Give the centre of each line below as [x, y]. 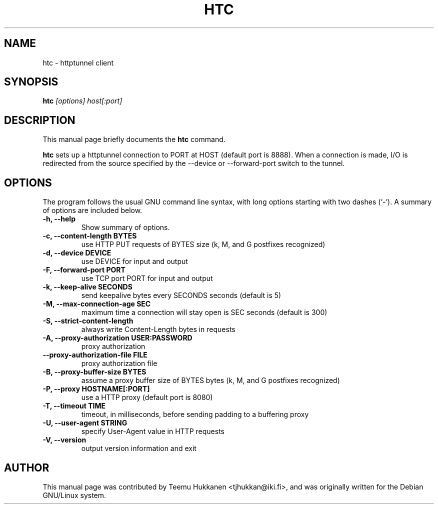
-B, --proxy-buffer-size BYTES [94, 372]
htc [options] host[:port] [82, 101]
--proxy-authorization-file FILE [95, 355]
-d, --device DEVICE [77, 253]
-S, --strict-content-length [88, 321]
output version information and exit [139, 448]
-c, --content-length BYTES [90, 236]
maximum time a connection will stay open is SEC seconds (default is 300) [204, 312]
